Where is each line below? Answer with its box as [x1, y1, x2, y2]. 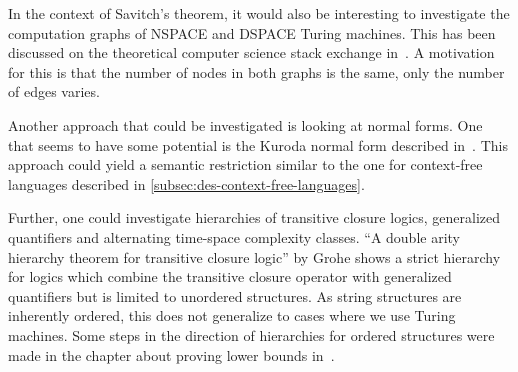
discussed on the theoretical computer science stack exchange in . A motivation [8, 42, 495, 63]
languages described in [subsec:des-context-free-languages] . [8, 173, 365, 194]
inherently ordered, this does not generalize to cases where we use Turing [8, 305, 456, 326]
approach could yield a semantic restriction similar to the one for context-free [8, 154, 483, 175]
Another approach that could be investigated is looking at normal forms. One [8, 114, 483, 135]
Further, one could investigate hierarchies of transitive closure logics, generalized [8, 207, 501, 228]
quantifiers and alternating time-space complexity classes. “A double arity [8, 226, 460, 247]
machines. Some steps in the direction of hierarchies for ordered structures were [8, 324, 495, 345]
